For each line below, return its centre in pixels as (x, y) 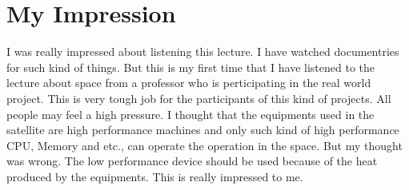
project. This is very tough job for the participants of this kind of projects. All (199, 98)
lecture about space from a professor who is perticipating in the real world (189, 83)
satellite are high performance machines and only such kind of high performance (203, 130)
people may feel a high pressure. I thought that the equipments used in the (190, 114)
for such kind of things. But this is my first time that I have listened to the (190, 67)
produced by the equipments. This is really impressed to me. (155, 176)
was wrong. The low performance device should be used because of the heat (192, 161)
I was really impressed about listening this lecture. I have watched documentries (203, 51)
